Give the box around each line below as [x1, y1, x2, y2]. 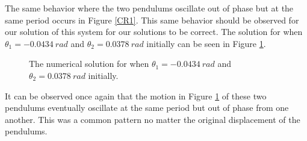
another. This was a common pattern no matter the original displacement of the [5, 113, 300, 125]
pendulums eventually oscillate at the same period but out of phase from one [5, 101, 289, 114]
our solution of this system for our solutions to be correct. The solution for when [5, 25, 303, 38]
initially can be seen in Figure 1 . [146, 37, 266, 49]
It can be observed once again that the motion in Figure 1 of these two [5, 89, 267, 102]
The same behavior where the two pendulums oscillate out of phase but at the [5, 2, 294, 14]
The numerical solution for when [29, 57, 149, 70]
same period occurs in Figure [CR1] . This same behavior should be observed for [5, 13, 299, 26]
